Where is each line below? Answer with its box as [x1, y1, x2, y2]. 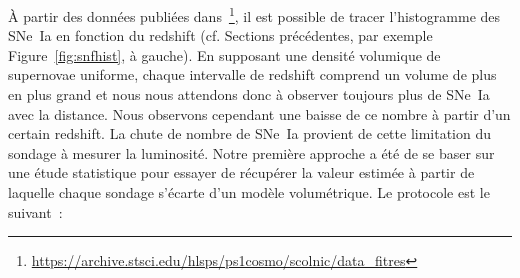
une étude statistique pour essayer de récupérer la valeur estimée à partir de [8, 162, 475, 183]
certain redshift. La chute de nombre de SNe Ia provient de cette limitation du [8, 123, 492, 144]
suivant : [8, 201, 63, 222]
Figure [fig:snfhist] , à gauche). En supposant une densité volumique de [8, 44, 441, 65]
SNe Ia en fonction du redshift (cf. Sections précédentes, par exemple [8, 25, 433, 46]
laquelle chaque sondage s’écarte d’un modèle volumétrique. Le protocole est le [8, 182, 490, 202]
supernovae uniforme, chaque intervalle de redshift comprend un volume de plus [8, 64, 497, 85]
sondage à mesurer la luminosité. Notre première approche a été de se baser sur [8, 142, 495, 163]
